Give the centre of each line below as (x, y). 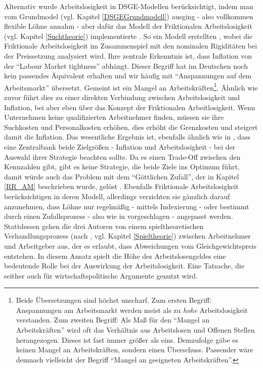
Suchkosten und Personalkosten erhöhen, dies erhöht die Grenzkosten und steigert (131, 127)
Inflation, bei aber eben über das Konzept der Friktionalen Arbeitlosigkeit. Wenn (130, 107)
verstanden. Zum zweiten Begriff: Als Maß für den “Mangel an (113, 320)
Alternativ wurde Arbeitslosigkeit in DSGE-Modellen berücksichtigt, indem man (129, 6)
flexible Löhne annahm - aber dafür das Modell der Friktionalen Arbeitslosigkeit (128, 26)
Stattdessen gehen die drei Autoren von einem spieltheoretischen (104, 226)
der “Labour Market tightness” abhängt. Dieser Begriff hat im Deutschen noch (126, 65)
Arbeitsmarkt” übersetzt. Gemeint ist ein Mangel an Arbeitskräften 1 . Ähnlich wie (131, 86)
